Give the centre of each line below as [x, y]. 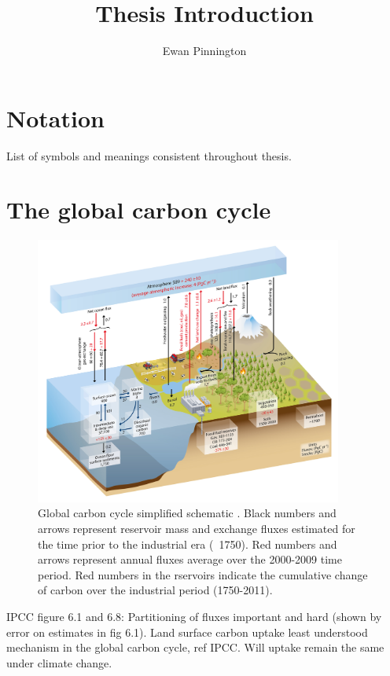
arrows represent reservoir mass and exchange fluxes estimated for [197, 529]
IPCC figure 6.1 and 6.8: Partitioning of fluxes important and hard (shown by [194, 617]
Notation [55, 118]
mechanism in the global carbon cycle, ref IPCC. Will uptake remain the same [195, 647]
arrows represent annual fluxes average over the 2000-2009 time [190, 559]
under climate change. [59, 662]
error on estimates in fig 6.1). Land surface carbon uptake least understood [187, 632]
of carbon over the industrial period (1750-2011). [155, 590]
